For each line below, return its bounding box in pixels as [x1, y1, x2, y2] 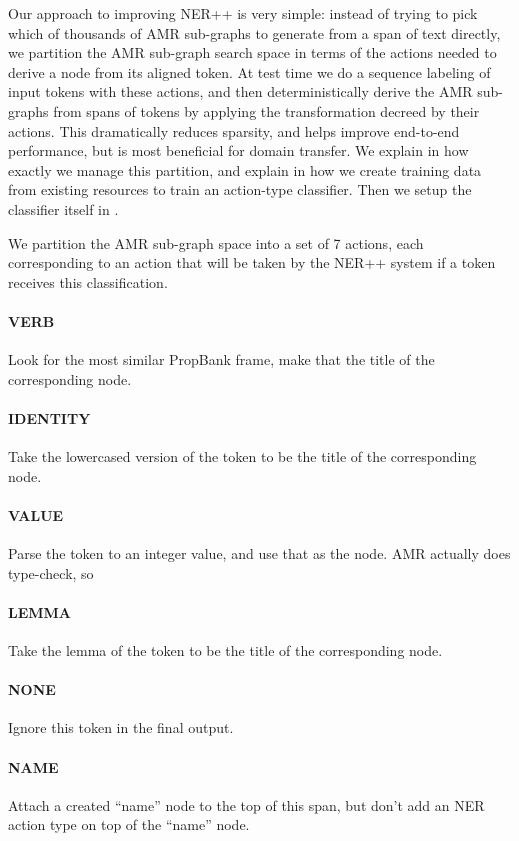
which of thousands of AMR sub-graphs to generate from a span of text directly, [8, 22, 501, 43]
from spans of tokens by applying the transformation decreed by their [53, 100, 480, 121]
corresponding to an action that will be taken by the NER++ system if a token [8, 252, 496, 273]
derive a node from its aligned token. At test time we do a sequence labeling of [8, 61, 491, 82]
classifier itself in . [8, 198, 119, 219]
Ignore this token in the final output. [8, 717, 234, 738]
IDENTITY [8, 407, 91, 428]
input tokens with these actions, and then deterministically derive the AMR [8, 81, 473, 102]
